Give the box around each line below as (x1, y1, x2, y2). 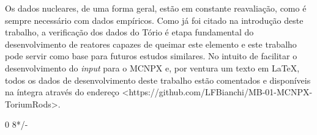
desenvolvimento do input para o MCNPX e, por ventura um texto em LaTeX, (5, 61, 300, 74)
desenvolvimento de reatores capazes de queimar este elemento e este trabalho (5, 37, 297, 50)
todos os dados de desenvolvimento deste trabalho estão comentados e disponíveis (5, 73, 311, 86)
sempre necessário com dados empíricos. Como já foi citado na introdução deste (5, 13, 304, 26)
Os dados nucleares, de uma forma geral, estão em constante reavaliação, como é (5, 2, 307, 14)
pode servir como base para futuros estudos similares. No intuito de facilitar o (5, 49, 297, 62)
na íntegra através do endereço (5, 86, 119, 98)
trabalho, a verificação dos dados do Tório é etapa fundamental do (5, 26, 254, 38)
